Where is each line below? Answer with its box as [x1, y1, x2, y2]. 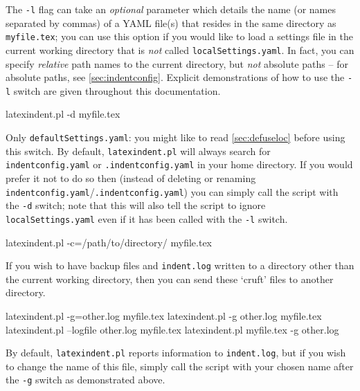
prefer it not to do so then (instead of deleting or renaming [6, 171, 256, 185]
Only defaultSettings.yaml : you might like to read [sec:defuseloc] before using [6, 130, 345, 145]
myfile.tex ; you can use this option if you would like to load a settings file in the [6, 29, 354, 44]
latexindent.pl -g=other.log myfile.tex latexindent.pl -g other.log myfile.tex [6, 309, 322, 323]
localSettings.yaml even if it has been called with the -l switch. [6, 211, 288, 226]
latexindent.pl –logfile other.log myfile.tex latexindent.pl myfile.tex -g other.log [6, 322, 339, 336]
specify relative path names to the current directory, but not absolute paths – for [6, 56, 348, 71]
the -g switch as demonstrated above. [6, 372, 165, 387]
